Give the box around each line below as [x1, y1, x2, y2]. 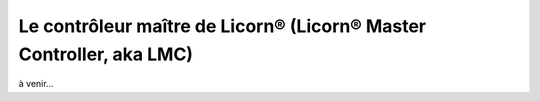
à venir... [18, 78, 54, 90]
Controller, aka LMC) [18, 43, 194, 65]
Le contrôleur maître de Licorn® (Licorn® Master [18, 15, 427, 37]
